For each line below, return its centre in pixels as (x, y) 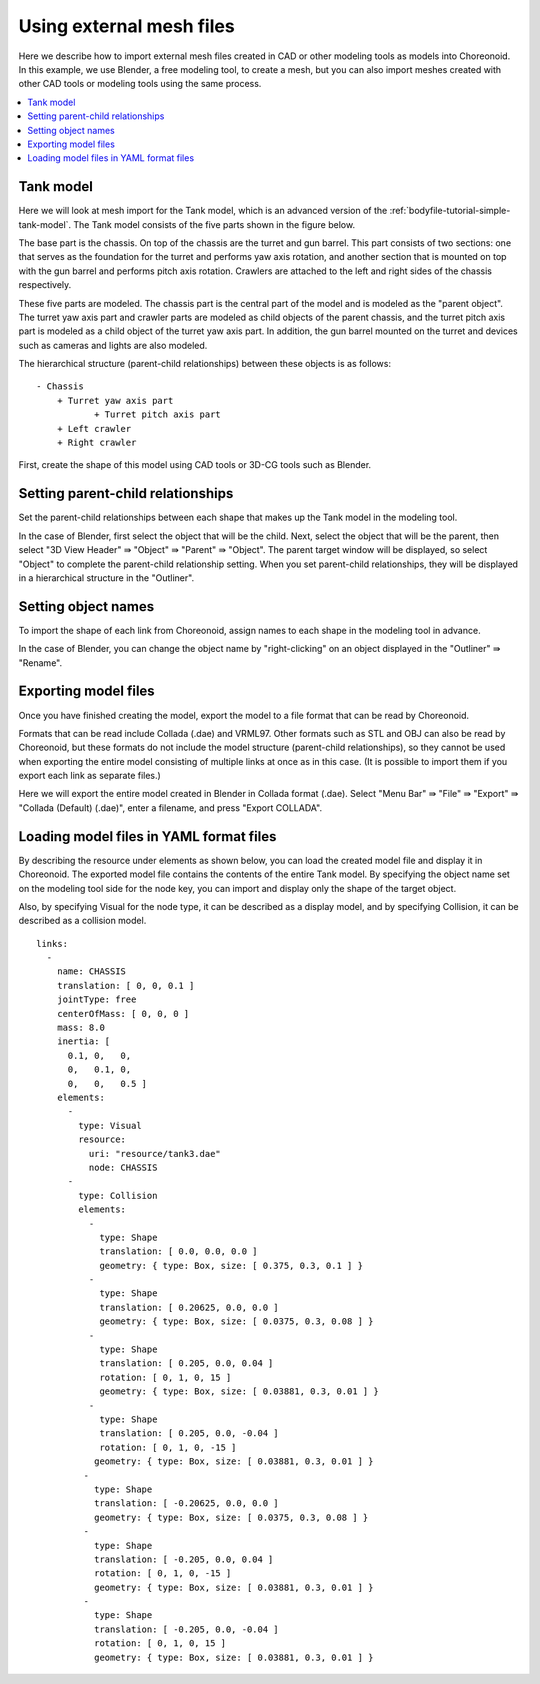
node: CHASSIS (123, 1167)
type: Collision (118, 1195)
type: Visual (110, 1125)
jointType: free (96, 999)
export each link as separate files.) (90, 776)
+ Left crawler (94, 428)
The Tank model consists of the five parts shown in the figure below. (214, 224)
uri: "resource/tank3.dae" (155, 1153)
